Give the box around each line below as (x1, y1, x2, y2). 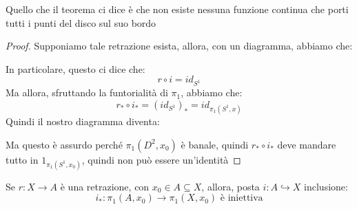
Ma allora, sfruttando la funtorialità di (6, 85, 168, 100)
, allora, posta (201, 179, 260, 193)
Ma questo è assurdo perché (6, 137, 123, 151)
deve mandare (277, 137, 336, 151)
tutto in (6, 152, 39, 166)
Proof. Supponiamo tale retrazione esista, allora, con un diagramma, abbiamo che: (6, 38, 353, 53)
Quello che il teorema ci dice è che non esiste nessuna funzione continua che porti (6, 2, 349, 16)
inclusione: (304, 179, 348, 193)
